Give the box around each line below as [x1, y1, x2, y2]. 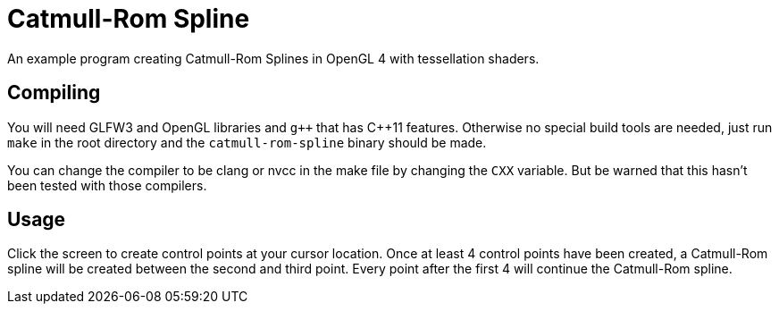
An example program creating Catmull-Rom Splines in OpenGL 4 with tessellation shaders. [7, 50, 540, 66]
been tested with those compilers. [7, 177, 207, 193]
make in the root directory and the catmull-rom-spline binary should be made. [7, 134, 487, 150]
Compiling [7, 81, 101, 105]
